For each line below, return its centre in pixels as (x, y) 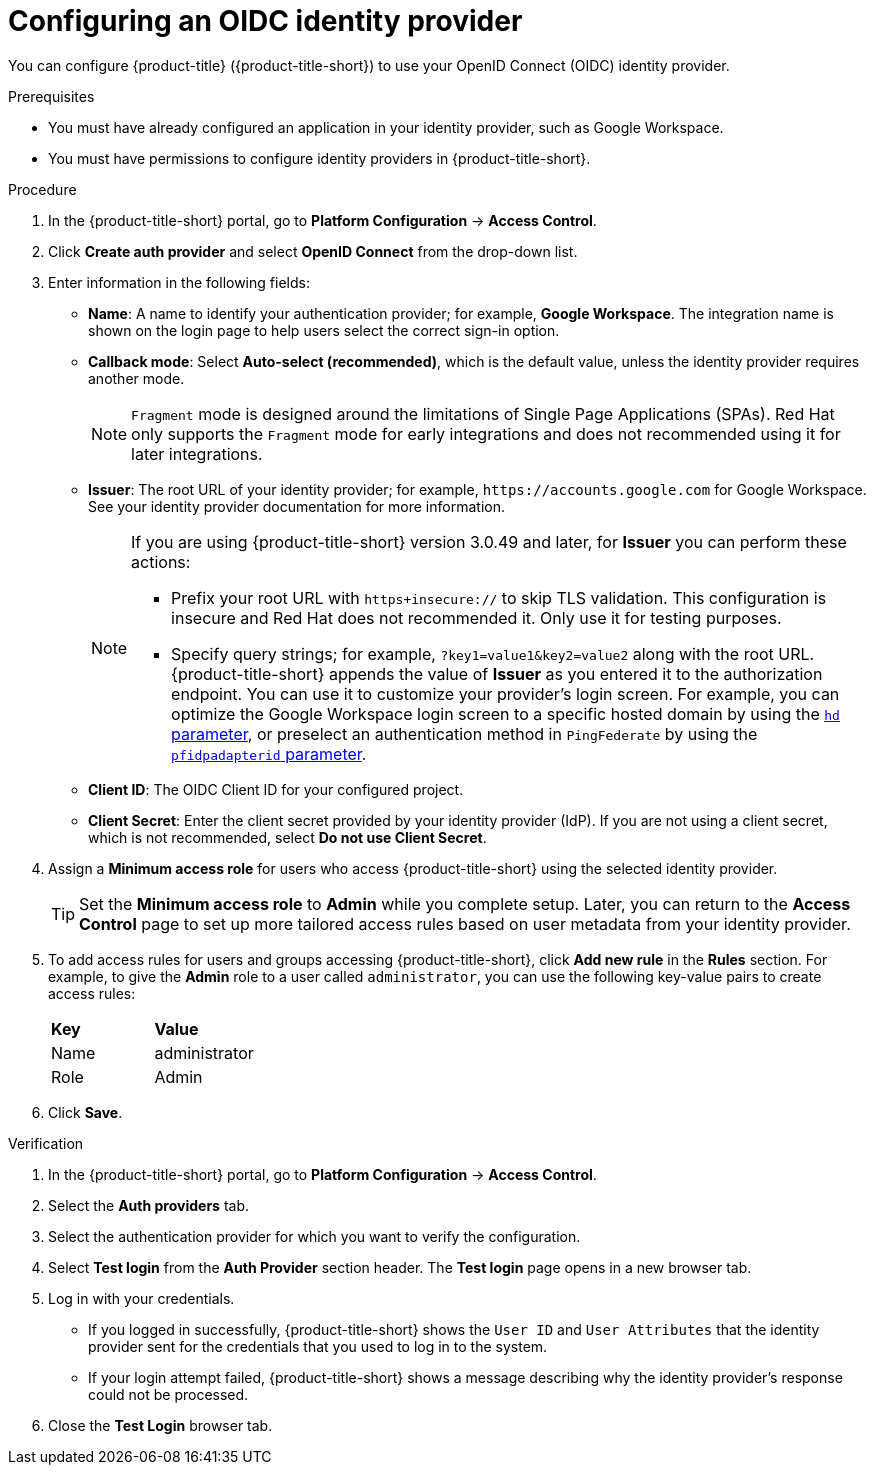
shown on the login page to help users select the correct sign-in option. (324, 330)
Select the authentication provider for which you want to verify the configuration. (314, 1236)
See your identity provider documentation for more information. (296, 506)
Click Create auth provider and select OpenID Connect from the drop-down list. (313, 251)
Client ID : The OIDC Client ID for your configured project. (276, 789)
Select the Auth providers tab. (149, 1205)
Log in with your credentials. (141, 1298)
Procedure (42, 189)
